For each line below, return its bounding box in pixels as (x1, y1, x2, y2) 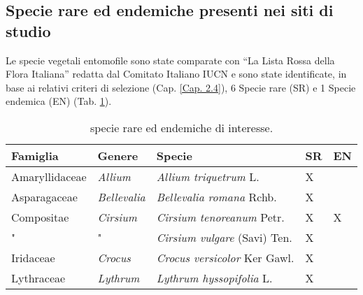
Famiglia (11, 147, 59, 164)
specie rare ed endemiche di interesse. (90, 119, 273, 136)
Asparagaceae (11, 188, 78, 205)
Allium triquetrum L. (156, 168, 259, 185)
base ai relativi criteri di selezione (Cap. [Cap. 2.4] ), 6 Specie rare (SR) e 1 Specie (6, 80, 356, 94)
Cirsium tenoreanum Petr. (156, 208, 285, 225)
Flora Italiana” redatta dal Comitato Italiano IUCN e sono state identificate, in (6, 66, 347, 81)
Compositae (11, 208, 69, 225)
